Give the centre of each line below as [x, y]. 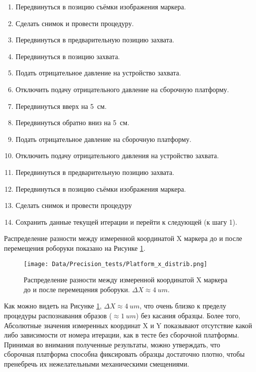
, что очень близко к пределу [183, 306]
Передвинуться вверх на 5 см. [61, 106]
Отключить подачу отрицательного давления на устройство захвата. [117, 155]
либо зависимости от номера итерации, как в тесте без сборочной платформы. [122, 335]
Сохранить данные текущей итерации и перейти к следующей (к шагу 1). [126, 221]
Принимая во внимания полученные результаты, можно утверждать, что [112, 344]
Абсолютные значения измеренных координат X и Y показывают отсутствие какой [128, 325]
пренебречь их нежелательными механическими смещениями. [97, 363]
